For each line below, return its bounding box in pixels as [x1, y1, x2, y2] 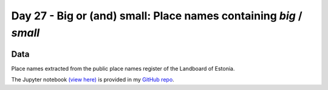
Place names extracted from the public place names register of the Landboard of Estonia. [11, 65, 235, 72]
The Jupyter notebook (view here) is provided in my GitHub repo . [11, 76, 174, 83]
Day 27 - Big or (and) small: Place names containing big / [11, 9, 303, 22]
